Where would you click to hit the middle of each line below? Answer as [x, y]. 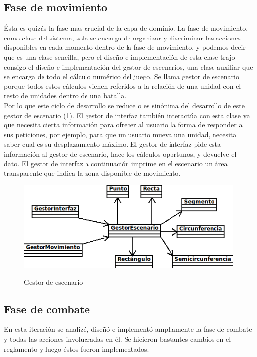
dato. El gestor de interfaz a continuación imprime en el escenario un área [116, 163]
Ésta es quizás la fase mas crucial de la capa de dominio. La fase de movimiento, [126, 28]
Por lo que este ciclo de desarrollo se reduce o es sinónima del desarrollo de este [124, 105]
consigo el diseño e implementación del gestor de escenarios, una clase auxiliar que [128, 66]
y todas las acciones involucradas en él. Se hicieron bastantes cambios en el [118, 339]
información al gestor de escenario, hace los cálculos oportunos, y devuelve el [120, 153]
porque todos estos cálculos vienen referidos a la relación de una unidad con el [123, 86]
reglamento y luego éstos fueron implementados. [77, 348]
